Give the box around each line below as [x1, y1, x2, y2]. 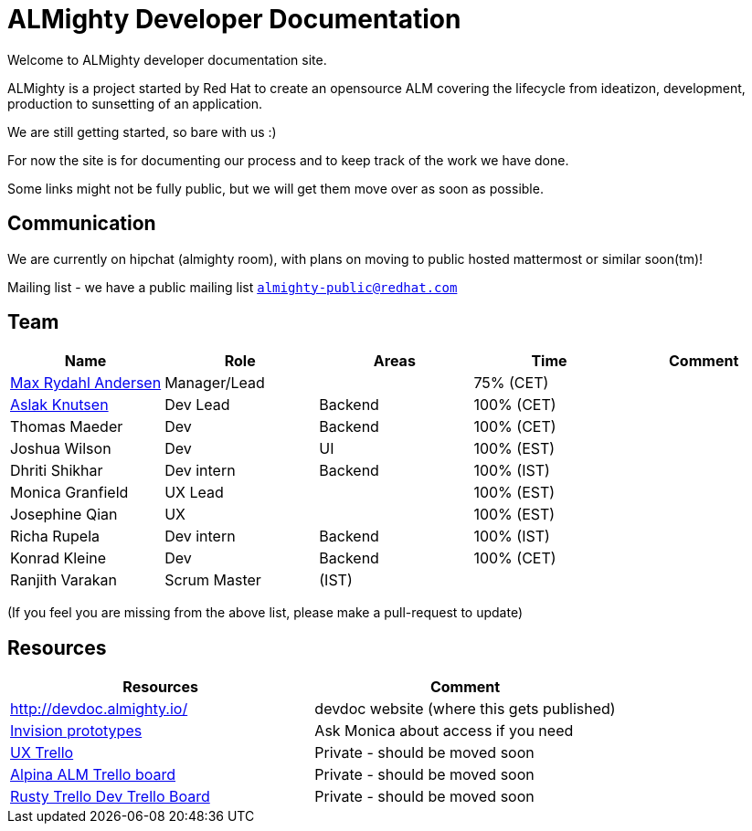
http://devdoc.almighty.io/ [10, 700, 188, 719]
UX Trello [10, 743, 74, 763]
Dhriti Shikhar [10, 461, 103, 480]
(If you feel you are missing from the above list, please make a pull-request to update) [7, 605, 523, 621]
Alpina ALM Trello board [10, 765, 175, 784]
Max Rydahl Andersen [10, 373, 162, 393]
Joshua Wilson [10, 439, 111, 458]
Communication [7, 212, 156, 236]
